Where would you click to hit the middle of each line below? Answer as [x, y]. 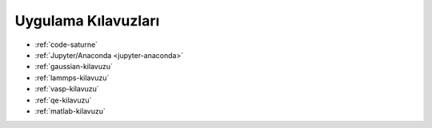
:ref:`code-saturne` [66, 45]
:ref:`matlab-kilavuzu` [70, 111]
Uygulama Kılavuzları [87, 21]
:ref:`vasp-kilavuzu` [67, 89]
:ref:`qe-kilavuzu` [63, 100]
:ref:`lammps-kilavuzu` [72, 78]
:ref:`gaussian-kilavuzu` [74, 67]
